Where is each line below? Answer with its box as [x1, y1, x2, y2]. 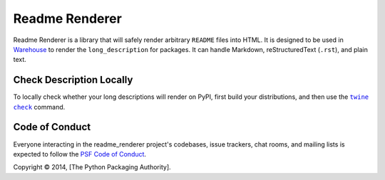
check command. [13, 102, 66, 111]
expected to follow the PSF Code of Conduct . [13, 149, 146, 158]
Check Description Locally [13, 74, 133, 86]
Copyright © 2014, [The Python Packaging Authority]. [13, 163, 171, 171]
